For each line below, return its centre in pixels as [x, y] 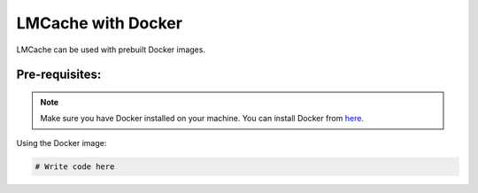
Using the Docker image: [62, 143]
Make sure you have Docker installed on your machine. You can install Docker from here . [202, 119]
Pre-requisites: [59, 75]
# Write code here [75, 166]
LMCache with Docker [100, 23]
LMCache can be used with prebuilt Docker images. [111, 50]
